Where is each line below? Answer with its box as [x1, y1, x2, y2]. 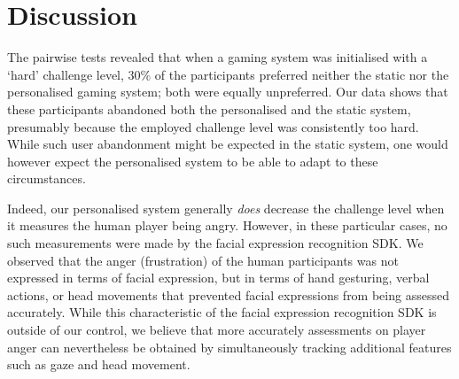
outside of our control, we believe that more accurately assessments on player [7, 321, 426, 339]
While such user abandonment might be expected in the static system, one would [7, 135, 448, 153]
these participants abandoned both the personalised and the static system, [7, 99, 411, 118]
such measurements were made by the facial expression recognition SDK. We [7, 234, 424, 252]
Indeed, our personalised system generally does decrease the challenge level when [7, 198, 445, 217]
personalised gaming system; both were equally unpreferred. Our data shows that [7, 82, 448, 101]
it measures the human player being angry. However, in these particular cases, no [7, 216, 447, 235]
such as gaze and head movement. [7, 355, 191, 374]
